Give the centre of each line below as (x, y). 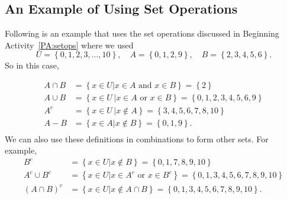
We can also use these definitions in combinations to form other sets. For (137, 138)
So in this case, (32, 65)
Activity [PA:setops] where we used (69, 45)
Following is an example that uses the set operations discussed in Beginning (142, 33)
